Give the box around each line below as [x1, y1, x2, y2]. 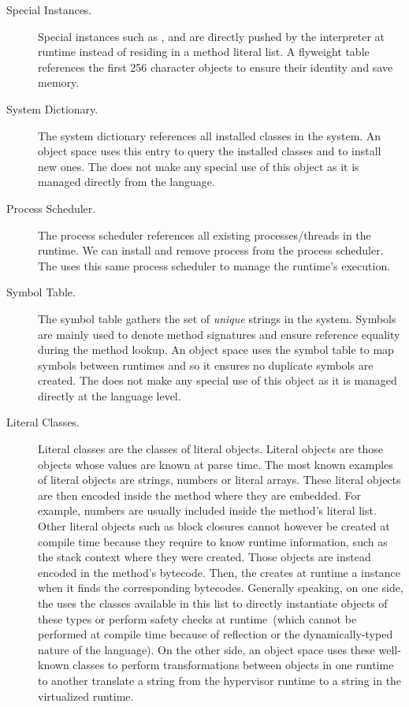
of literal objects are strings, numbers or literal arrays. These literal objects [38, 471, 401, 488]
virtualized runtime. [38, 687, 134, 704]
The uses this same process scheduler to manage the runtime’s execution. [38, 257, 391, 273]
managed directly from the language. [38, 173, 215, 190]
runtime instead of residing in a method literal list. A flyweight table [38, 43, 370, 60]
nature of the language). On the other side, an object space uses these [38, 641, 375, 657]
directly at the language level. [38, 387, 181, 404]
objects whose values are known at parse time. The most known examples [38, 456, 393, 472]
